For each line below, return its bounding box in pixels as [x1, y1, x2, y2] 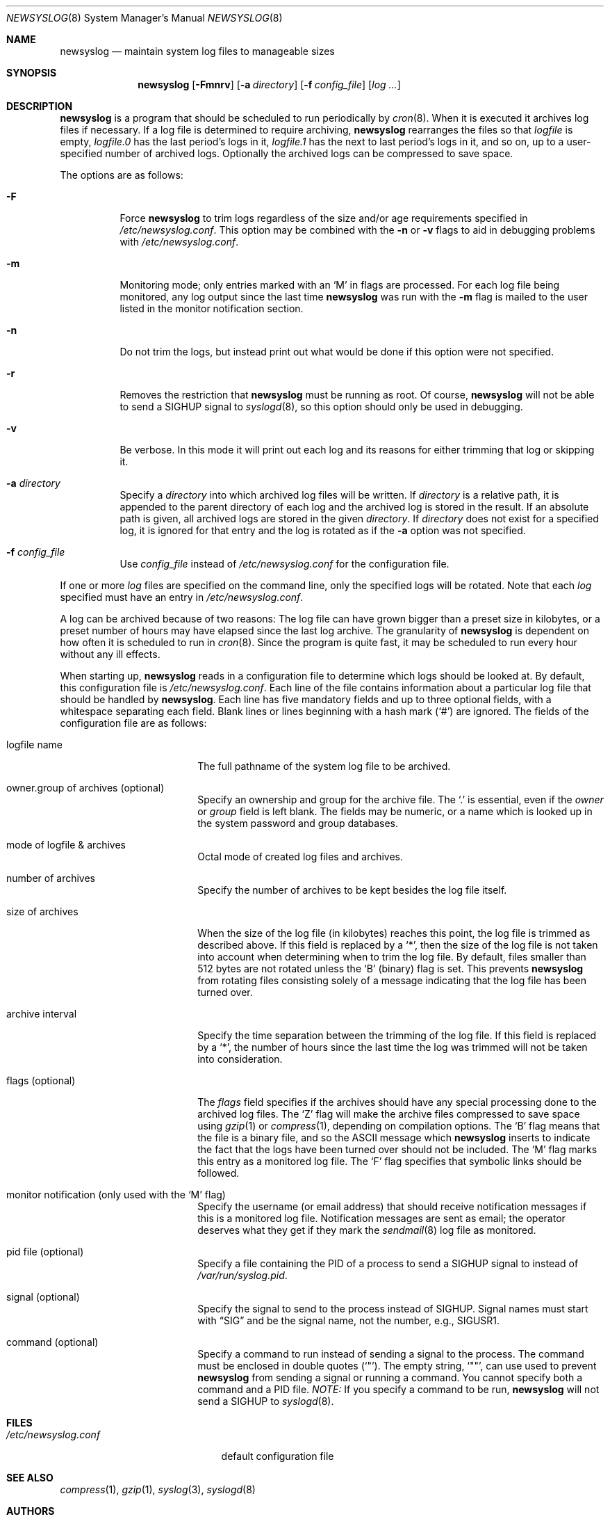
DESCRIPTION [6, 100, 73, 112]
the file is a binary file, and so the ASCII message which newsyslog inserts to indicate [197, 1132, 591, 1143]
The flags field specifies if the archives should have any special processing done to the [197, 1096, 597, 1108]
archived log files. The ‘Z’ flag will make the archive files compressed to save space [197, 1108, 580, 1120]
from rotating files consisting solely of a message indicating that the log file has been [197, 974, 587, 986]
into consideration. [197, 1053, 283, 1065]
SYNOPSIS [6, 67, 57, 79]
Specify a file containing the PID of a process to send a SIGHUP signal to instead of [197, 1257, 579, 1269]
